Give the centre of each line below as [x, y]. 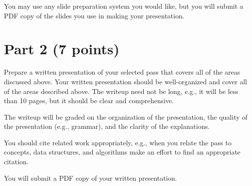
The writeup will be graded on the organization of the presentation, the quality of [126, 116]
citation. [16, 162]
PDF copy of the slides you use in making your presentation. [94, 15]
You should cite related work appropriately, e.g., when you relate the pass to [118, 142]
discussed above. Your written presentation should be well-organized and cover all [126, 81]
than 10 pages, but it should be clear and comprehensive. [89, 101]
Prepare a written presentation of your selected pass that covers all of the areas [122, 72]
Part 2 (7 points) [62, 49]
